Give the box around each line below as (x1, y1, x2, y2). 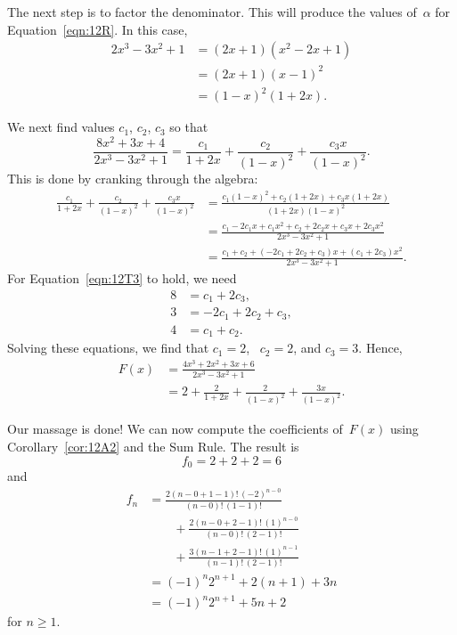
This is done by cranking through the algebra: (7, 169, 258, 188)
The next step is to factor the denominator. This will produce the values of (7, 3, 417, 20)
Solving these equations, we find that (7, 338, 209, 357)
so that (169, 118, 208, 136)
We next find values (7, 118, 115, 136)
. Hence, (358, 338, 403, 357)
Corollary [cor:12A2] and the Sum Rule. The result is (7, 436, 299, 455)
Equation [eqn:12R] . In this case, (7, 20, 188, 38)
